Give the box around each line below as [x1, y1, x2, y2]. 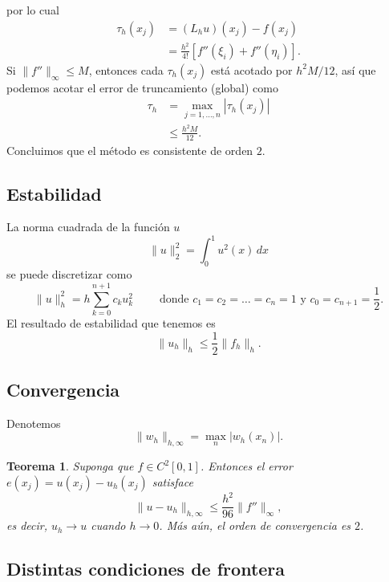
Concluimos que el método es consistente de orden [6, 141, 253, 158]
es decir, [6, 517, 48, 534]
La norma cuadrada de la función [6, 218, 170, 235]
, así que [334, 61, 376, 78]
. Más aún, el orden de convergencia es [159, 517, 351, 534]
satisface [152, 473, 193, 490]
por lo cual [6, 2, 59, 18]
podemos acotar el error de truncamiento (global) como [6, 79, 278, 96]
